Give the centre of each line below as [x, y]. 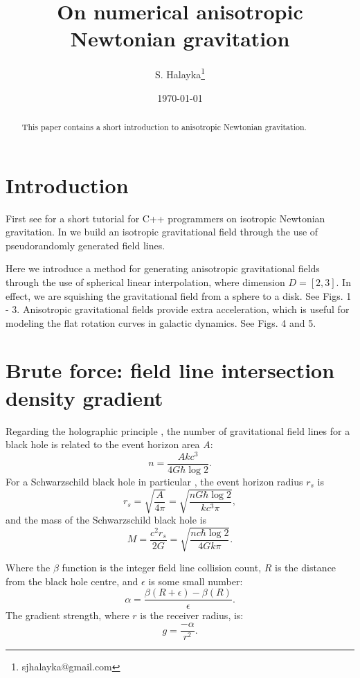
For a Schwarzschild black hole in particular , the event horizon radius [154, 481]
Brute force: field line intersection [170, 370]
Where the [28, 568]
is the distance [306, 568]
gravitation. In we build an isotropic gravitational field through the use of [162, 232]
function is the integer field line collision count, [162, 568]
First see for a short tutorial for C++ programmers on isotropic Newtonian [165, 218]
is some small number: [196, 581]
